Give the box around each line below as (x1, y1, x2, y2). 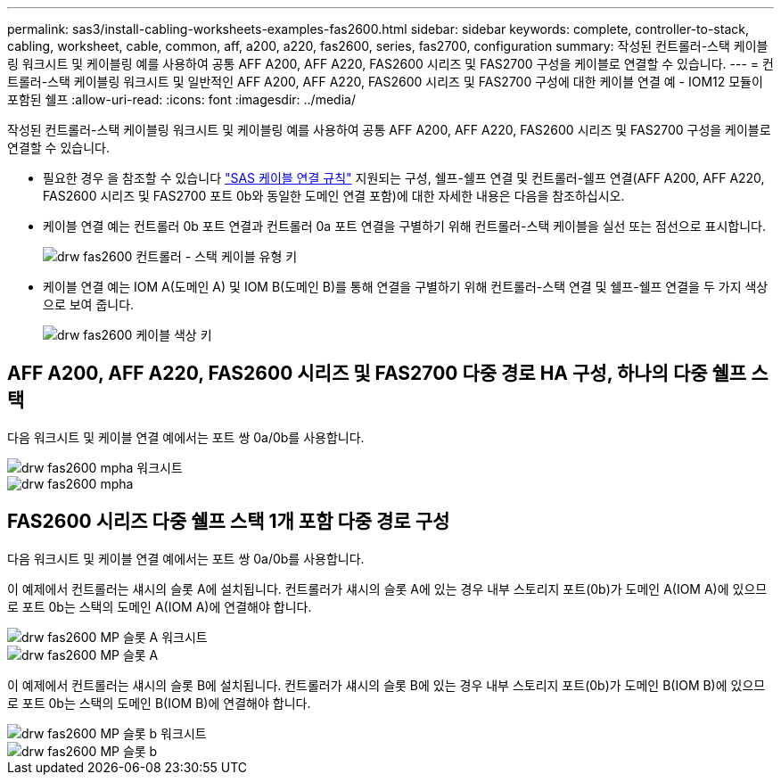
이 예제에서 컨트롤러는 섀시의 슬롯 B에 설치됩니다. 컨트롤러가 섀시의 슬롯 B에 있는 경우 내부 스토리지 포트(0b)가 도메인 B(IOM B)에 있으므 (7, 677, 766, 693)
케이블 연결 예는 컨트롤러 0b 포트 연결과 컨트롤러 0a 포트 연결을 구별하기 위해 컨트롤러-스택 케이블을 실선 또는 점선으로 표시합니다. (43, 218, 766, 234)
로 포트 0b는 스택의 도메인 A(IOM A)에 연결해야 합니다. (7, 598, 312, 614)
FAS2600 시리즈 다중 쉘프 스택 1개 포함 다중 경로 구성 (7, 510, 450, 533)
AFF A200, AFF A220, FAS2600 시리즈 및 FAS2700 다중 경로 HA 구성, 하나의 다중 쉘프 (7, 362, 747, 385)
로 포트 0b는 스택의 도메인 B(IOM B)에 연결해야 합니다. (7, 695, 311, 711)
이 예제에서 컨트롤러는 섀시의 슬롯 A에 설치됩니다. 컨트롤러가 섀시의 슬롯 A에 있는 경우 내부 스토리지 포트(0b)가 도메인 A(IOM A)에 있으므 (7, 580, 768, 597)
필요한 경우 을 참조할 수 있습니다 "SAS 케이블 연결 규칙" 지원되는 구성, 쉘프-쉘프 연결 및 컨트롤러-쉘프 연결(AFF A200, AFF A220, (43, 170, 765, 185)
